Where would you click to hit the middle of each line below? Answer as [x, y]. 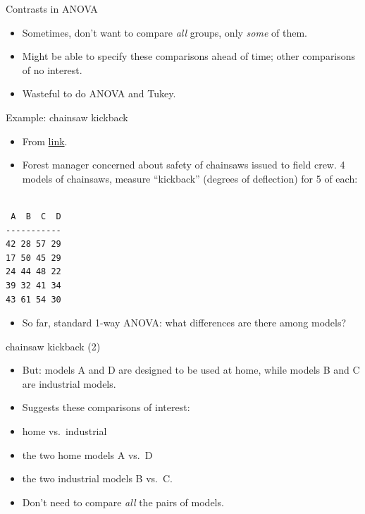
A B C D [36, 216]
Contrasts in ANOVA [52, 8]
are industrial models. [69, 383]
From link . [45, 141]
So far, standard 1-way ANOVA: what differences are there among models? [184, 323]
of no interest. [52, 69]
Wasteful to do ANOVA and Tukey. [99, 93]
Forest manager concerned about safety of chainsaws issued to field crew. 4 [184, 165]
